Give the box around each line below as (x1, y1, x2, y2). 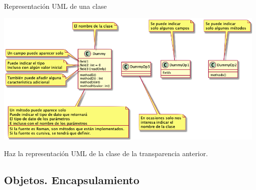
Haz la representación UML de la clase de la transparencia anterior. (4, 148, 208, 159)
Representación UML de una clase (4, 1, 107, 11)
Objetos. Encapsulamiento (4, 172, 140, 188)
